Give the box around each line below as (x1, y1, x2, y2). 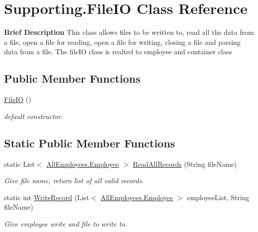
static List (4, 158, 35, 169)
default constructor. (4, 111, 63, 121)
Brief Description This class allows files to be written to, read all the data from (4, 27, 254, 37)
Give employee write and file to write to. (4, 218, 128, 229)
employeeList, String (187, 192, 250, 202)
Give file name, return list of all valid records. (4, 175, 144, 186)
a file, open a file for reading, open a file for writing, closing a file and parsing (4, 36, 241, 47)
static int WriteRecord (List (4, 192, 89, 202)
